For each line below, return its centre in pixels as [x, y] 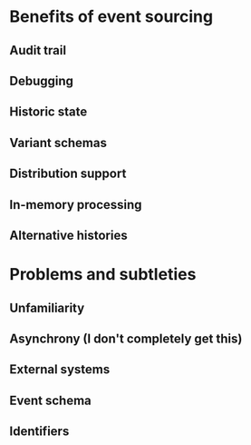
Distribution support [68, 174]
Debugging [42, 80]
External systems [60, 370]
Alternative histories [69, 235]
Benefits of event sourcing [111, 17]
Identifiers [39, 432]
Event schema [51, 400]
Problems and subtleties [103, 275]
